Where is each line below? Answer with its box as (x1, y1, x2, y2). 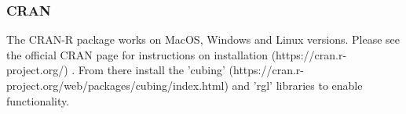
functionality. (6, 92, 70, 109)
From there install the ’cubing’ (78, 62, 225, 78)
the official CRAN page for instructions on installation (6, 46, 269, 62)
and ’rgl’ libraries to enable (232, 77, 363, 93)
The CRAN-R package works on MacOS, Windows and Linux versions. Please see (6, 31, 400, 48)
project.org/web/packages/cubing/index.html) (6, 77, 229, 93)
